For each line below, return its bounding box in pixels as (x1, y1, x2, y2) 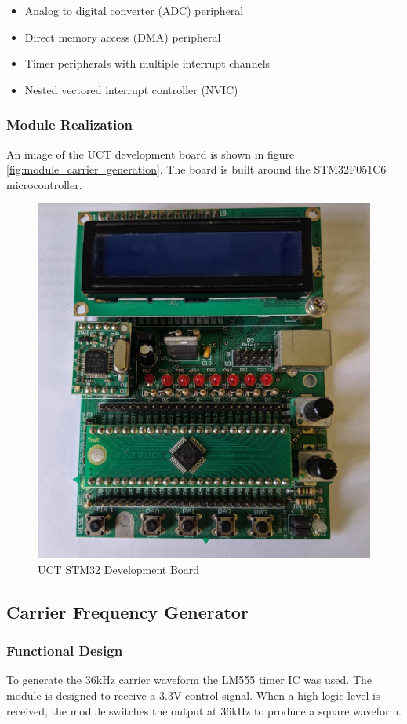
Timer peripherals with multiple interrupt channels (24, 55, 271, 71)
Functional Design (6, 641, 123, 660)
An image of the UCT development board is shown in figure (6, 145, 295, 162)
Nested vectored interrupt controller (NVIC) (24, 81, 238, 97)
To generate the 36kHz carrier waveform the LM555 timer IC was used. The (6, 671, 372, 688)
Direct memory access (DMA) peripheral (24, 28, 221, 45)
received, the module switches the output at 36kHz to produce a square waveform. (6, 702, 402, 719)
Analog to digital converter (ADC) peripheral (24, 2, 244, 18)
